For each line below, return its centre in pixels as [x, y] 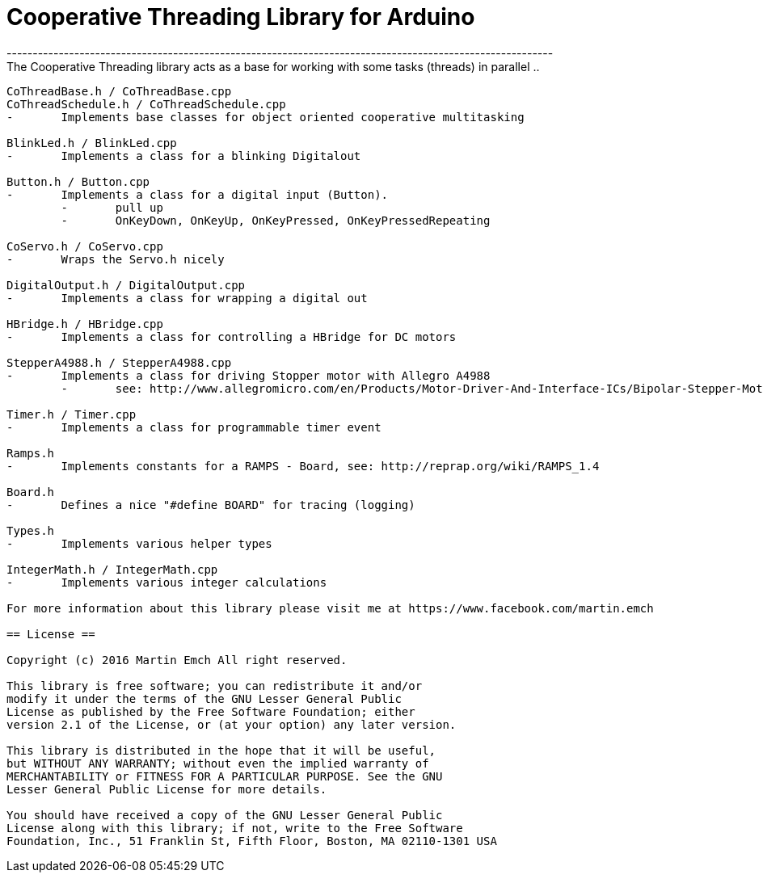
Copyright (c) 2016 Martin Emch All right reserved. [177, 660]
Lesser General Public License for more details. [167, 789]
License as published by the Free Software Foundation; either [211, 711]
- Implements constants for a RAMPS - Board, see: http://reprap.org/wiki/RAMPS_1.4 [303, 466]
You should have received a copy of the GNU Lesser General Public [225, 815]
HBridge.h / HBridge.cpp [85, 324]
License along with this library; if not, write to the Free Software [235, 828]
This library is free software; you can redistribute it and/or [215, 686]
